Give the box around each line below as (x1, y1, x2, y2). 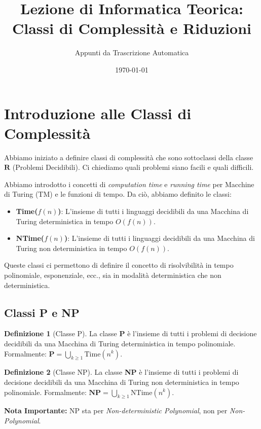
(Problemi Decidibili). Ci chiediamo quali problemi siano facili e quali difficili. (12, 162, 254, 172)
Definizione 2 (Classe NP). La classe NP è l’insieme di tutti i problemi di (4, 367, 239, 377)
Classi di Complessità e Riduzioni (12, 18, 252, 39)
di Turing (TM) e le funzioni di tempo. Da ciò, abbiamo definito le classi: (4, 189, 232, 199)
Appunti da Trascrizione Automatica (74, 47, 189, 58)
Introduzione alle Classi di (4, 102, 192, 123)
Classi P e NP (4, 304, 80, 320)
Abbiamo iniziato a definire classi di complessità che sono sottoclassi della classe (4, 152, 253, 162)
